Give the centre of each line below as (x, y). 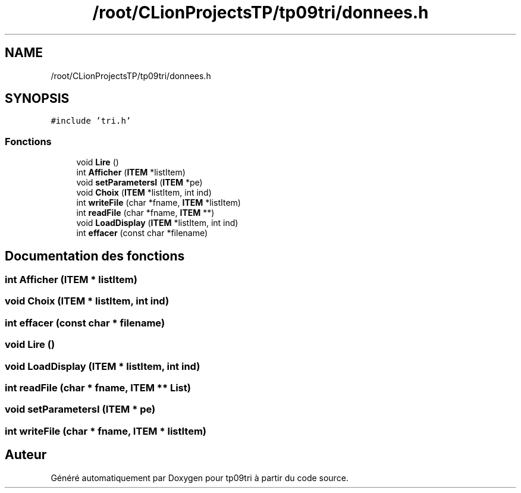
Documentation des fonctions (95, 256)
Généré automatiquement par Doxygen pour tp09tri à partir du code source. (200, 478)
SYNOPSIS (37, 99)
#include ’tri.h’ (91, 121)
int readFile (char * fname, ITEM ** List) (98, 387)
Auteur (26, 455)
